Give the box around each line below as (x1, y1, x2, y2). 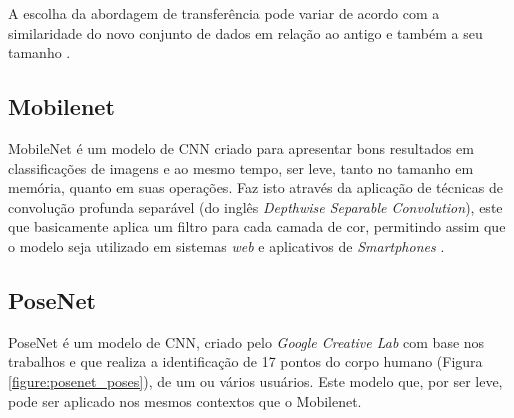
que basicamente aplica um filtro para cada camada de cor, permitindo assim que (8, 216, 506, 237)
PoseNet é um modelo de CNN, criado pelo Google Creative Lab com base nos (8, 331, 485, 352)
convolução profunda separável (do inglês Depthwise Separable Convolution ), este (8, 196, 503, 217)
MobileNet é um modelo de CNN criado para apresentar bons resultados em (8, 137, 474, 158)
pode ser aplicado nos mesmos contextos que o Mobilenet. (8, 390, 362, 411)
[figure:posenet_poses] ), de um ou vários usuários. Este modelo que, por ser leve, (8, 370, 503, 391)
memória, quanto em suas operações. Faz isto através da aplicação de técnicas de (8, 177, 503, 198)
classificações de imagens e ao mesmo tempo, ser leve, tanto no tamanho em (8, 157, 474, 178)
